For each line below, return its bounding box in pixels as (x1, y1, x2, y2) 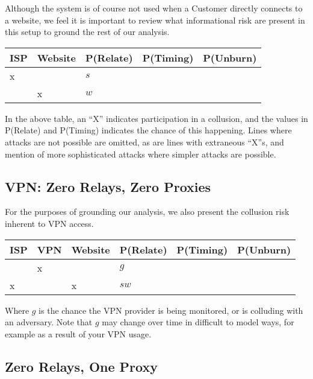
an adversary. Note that (5, 316, 93, 328)
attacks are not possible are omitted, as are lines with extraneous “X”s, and (5, 135, 284, 148)
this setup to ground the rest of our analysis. (5, 25, 170, 38)
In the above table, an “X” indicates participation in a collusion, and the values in (5, 112, 308, 124)
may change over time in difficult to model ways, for (102, 316, 294, 328)
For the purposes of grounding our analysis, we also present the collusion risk (5, 205, 290, 218)
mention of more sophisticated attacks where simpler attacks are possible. (5, 147, 276, 160)
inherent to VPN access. (5, 217, 94, 229)
